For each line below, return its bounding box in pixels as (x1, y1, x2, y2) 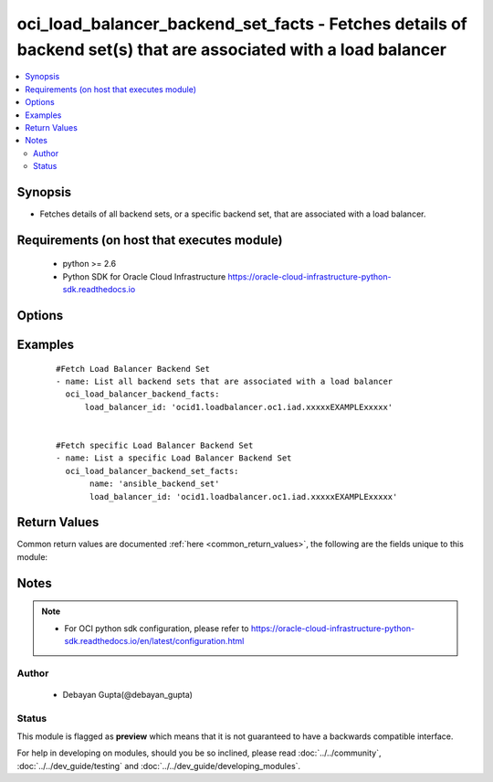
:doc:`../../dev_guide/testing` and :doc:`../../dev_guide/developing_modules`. (16, 760, 301, 771)
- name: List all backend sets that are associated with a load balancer (56, 375, 393, 386)
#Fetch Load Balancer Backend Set (56, 364, 210, 374)
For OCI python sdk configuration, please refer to (64, 622, 249, 634)
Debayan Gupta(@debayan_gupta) (62, 689, 194, 700)
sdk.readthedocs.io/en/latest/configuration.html (64, 635, 245, 646)
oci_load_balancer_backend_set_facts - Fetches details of (16, 14, 467, 34)
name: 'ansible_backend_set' (89, 479, 220, 489)
